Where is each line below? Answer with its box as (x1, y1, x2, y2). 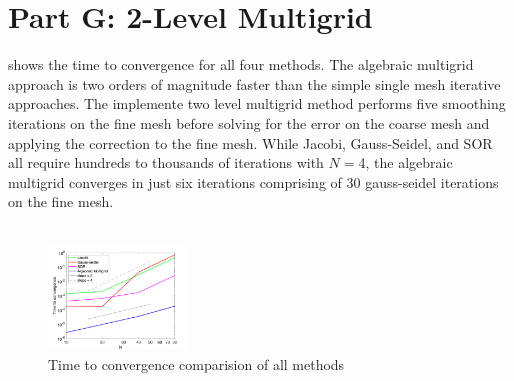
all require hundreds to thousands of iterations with (8, 152, 324, 173)
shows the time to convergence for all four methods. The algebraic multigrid (8, 54, 474, 75)
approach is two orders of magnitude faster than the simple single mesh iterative (8, 73, 501, 94)
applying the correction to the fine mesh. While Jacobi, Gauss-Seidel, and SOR (8, 132, 493, 153)
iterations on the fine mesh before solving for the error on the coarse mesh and (8, 112, 490, 133)
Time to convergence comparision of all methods (48, 353, 345, 374)
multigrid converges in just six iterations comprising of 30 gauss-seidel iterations (8, 171, 499, 192)
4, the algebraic (358, 152, 453, 173)
